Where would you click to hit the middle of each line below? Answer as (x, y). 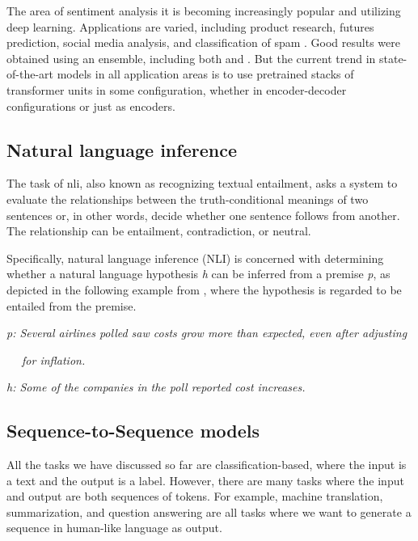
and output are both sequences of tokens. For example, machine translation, (195, 496)
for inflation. (54, 359)
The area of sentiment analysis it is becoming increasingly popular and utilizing (204, 11)
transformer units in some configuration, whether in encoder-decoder (177, 89)
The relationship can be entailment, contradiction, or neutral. (159, 231)
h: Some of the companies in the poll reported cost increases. (156, 387)
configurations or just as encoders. (91, 106)
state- (393, 58)
